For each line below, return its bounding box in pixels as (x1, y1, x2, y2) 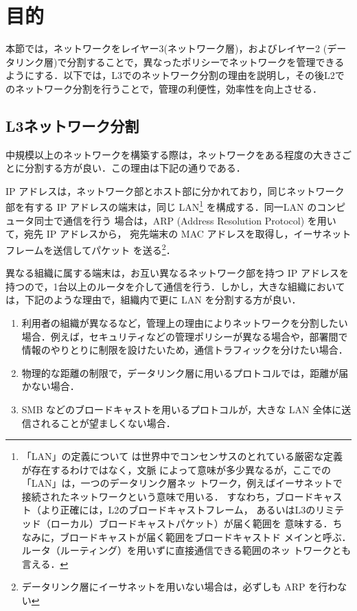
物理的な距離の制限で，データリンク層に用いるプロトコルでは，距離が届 (21, 365, 349, 380)
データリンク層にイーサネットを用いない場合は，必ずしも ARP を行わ (21, 579, 338, 594)
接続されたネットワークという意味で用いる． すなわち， (21, 489, 275, 503)
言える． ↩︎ (21, 556, 69, 570)
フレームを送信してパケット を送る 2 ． (5, 240, 176, 257)
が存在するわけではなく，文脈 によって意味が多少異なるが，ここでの (21, 462, 332, 476)
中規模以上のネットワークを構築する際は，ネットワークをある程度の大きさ (5, 147, 342, 161)
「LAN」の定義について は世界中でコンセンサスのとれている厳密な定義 (21, 449, 343, 463)
